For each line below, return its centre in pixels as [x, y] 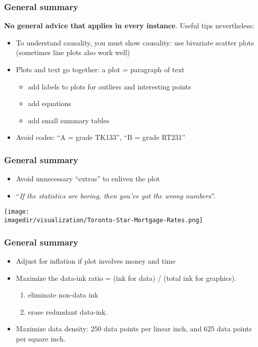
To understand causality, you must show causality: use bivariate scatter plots [135, 42]
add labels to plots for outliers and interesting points [110, 86]
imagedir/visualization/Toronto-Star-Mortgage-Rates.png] [104, 220]
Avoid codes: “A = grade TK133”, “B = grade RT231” [101, 137]
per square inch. [41, 338]
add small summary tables [69, 120]
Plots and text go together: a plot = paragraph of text [100, 69]
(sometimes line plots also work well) [73, 52]
